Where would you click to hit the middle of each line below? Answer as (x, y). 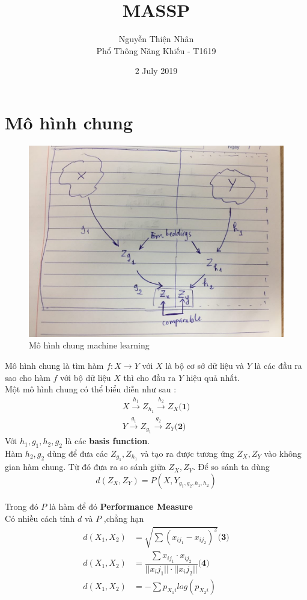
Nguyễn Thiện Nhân (156, 39)
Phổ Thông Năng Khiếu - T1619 (156, 50)
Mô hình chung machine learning (89, 345)
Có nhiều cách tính (40, 518)
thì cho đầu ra (150, 377)
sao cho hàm (28, 377)
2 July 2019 (156, 71)
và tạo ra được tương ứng (187, 453)
